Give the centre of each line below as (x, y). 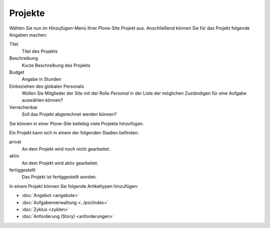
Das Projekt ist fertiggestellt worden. (59, 177)
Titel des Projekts (39, 51)
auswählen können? (42, 100)
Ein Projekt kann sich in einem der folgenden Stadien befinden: (74, 133)
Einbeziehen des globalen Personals (47, 86)
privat (15, 142)
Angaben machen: (28, 35)
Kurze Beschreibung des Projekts (56, 65)
